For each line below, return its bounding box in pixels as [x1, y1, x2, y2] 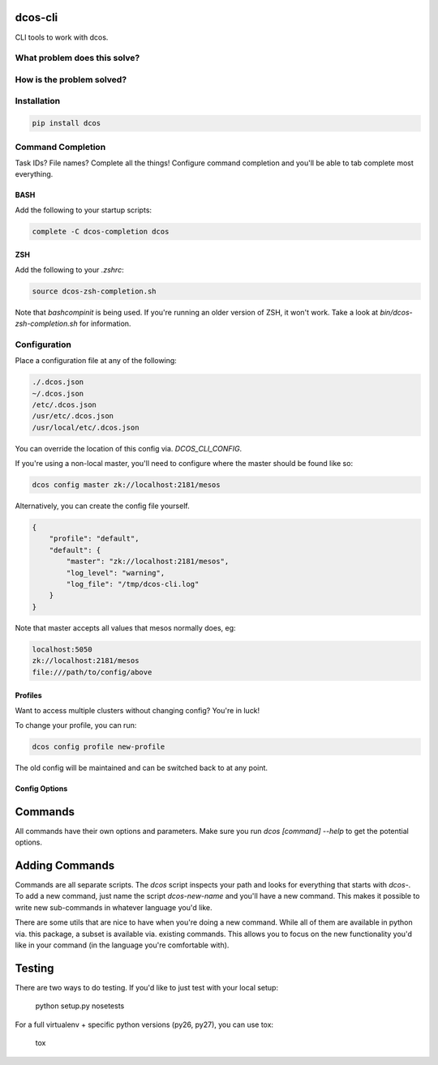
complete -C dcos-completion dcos [32, 227, 170, 236]
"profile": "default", [49, 534, 140, 543]
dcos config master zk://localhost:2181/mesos [32, 481, 221, 490]
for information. [79, 319, 131, 328]
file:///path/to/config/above [32, 667, 152, 677]
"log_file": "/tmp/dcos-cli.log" [66, 580, 200, 588]
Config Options [15, 783, 68, 793]
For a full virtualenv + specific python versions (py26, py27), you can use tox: [15, 1020, 274, 1029]
